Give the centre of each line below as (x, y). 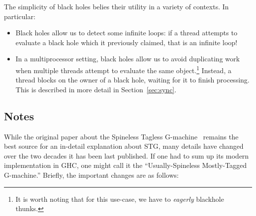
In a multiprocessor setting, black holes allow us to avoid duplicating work (128, 59)
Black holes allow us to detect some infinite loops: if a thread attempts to (126, 33)
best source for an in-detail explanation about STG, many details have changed (124, 146)
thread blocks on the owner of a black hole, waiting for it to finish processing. (132, 80)
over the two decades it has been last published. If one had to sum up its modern (127, 155)
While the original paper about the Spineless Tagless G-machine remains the (121, 136)
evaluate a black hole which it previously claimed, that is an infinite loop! (126, 42)
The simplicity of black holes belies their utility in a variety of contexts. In (116, 6)
